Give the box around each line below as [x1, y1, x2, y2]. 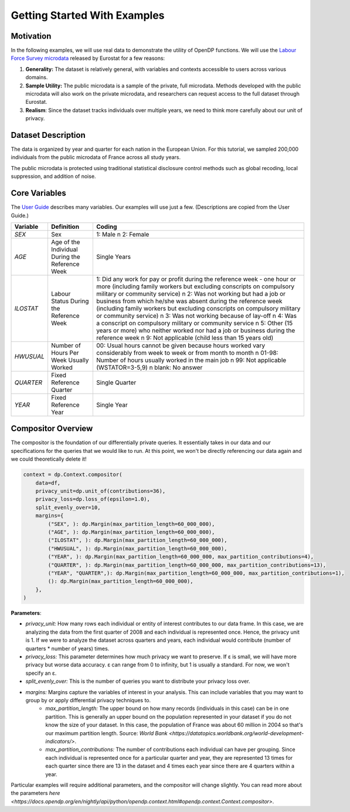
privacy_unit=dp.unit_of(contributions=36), [35, 488, 166, 495]
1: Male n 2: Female [96, 230, 149, 238]
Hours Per [50, 349, 79, 357]
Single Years [96, 252, 131, 260]
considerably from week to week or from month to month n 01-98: [96, 349, 278, 357]
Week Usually [50, 356, 89, 364]
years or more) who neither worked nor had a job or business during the [96, 326, 295, 334]
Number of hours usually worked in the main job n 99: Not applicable [96, 356, 287, 364]
